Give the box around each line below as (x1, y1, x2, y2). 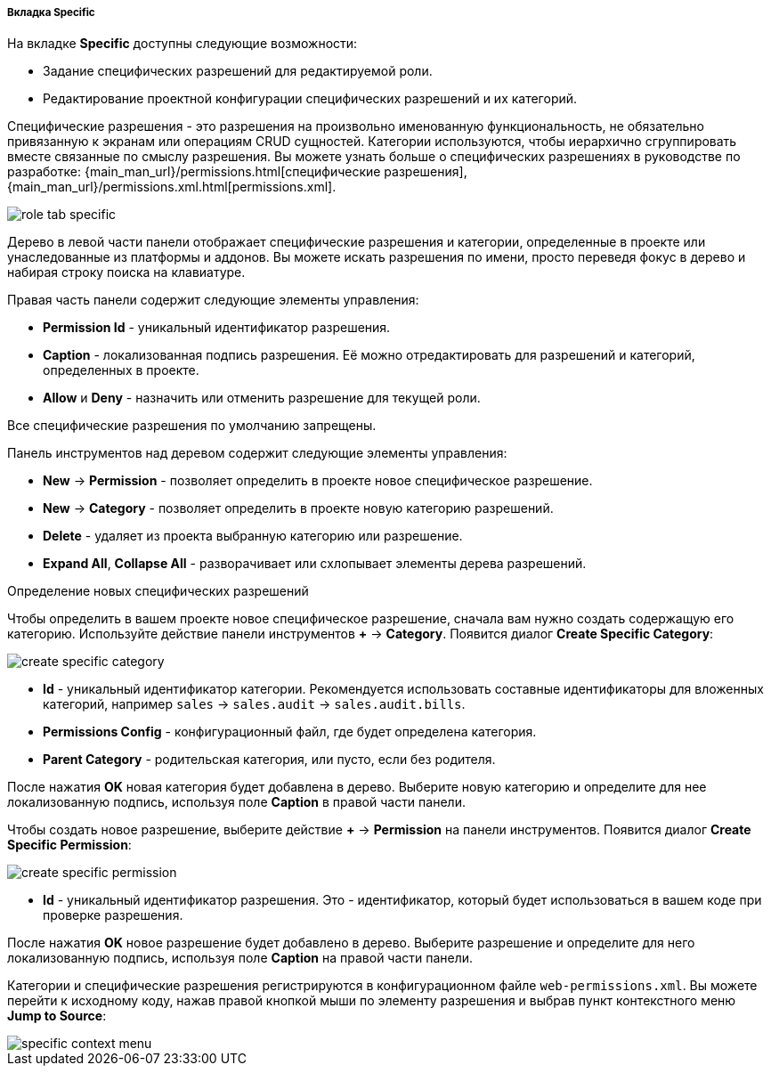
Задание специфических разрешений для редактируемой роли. (43, 63, 433, 79)
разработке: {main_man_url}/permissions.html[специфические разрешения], (7, 164, 467, 180)
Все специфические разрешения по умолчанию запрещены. (7, 418, 377, 434)
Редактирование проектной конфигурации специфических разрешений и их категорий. (43, 91, 578, 107)
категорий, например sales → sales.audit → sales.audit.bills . (43, 696, 466, 712)
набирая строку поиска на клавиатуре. (7, 264, 246, 280)
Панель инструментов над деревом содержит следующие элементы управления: (7, 445, 507, 461)
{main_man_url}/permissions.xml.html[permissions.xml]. (7, 179, 337, 195)
